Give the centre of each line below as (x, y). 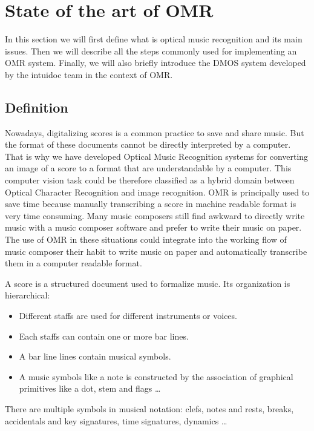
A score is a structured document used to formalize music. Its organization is (148, 283)
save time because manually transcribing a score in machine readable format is (151, 204)
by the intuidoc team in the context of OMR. (89, 74)
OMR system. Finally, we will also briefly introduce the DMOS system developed (155, 63)
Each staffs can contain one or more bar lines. (104, 336)
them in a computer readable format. (74, 263)
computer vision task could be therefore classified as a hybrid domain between (150, 180)
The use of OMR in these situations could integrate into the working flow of (146, 239)
